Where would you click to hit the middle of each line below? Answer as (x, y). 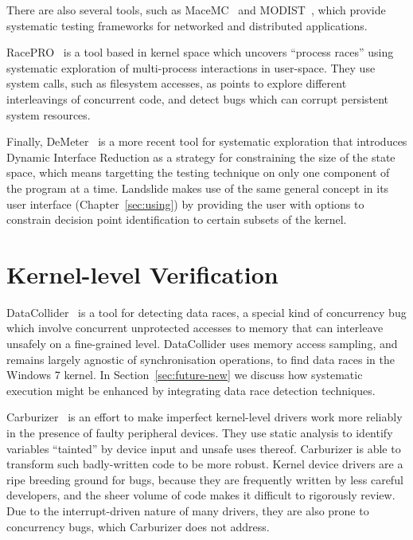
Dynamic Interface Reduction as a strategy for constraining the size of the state (201, 157)
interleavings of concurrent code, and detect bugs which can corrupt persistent (198, 98)
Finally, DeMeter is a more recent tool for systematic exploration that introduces (207, 141)
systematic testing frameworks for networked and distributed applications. (187, 25)
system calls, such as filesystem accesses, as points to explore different (177, 83)
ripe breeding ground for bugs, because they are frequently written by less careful (205, 479)
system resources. (49, 114)
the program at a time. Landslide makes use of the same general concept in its (198, 188)
